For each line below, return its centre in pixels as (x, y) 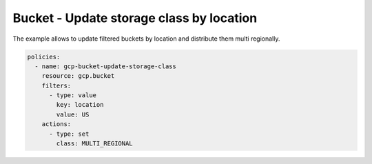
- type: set (69, 134)
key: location (80, 105)
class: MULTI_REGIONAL (95, 144)
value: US (73, 114)
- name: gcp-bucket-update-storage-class (106, 66)
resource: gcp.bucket (78, 76)
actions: (56, 124)
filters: (56, 85)
